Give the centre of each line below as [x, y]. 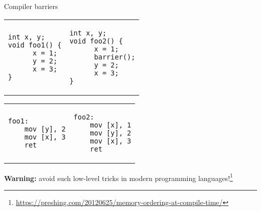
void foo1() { [35, 45]
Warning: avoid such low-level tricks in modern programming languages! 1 [118, 177]
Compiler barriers [31, 6]
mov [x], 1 [111, 125]
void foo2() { [96, 41]
